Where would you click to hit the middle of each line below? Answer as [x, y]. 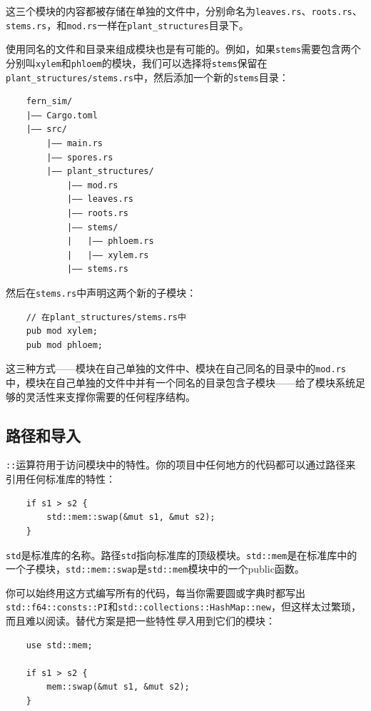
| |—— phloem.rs [110, 241]
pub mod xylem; [62, 331]
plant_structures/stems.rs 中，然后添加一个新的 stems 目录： [147, 77]
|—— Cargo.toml [62, 115]
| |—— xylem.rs [108, 255]
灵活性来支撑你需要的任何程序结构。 [110, 396]
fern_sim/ [49, 102]
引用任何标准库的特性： [61, 479]
